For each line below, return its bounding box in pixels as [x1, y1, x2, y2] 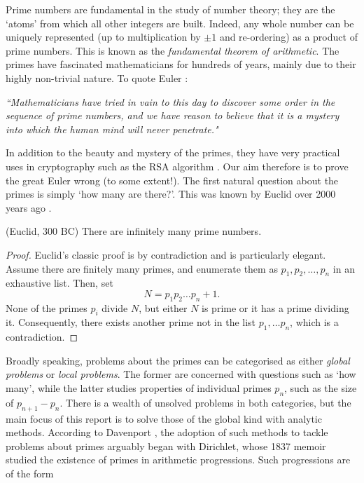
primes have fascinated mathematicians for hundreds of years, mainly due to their [6, 57, 356, 72]
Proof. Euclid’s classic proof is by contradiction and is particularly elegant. [6, 247, 326, 261]
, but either [139, 300, 188, 315]
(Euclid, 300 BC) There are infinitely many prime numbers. [6, 224, 262, 238]
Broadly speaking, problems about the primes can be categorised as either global [6, 353, 350, 367]
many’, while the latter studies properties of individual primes [6, 381, 272, 395]
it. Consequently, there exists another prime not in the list [6, 315, 256, 329]
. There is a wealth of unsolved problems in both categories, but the [59, 395, 351, 409]
